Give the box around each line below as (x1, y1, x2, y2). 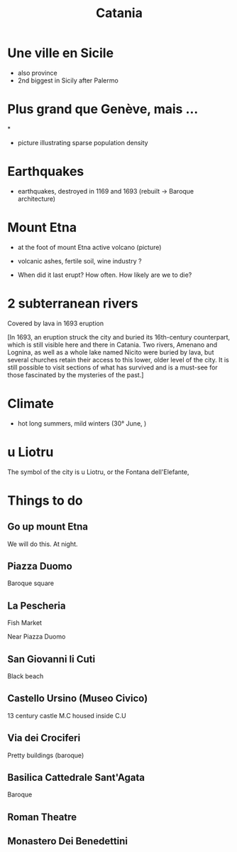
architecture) (17, 194, 55, 203)
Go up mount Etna (7, 521, 89, 533)
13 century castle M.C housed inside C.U (7, 711, 126, 720)
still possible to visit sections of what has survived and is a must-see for (7, 363, 218, 372)
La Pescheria (7, 599, 66, 611)
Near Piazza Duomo (7, 632, 66, 641)
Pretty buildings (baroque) (7, 751, 84, 759)
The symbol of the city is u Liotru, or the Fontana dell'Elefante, (7, 468, 189, 476)
